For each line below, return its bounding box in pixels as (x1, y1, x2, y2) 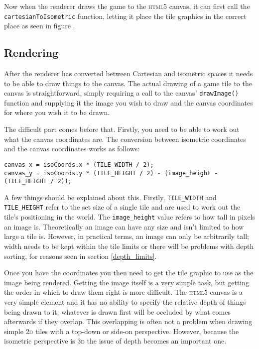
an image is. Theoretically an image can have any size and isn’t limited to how (4, 221, 244, 232)
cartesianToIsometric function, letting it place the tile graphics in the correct (4, 10, 247, 21)
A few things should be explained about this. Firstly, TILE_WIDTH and (4, 192, 217, 202)
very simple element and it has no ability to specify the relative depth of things (4, 296, 246, 307)
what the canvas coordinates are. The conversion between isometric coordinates (4, 133, 246, 144)
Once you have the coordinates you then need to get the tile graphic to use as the (4, 267, 254, 278)
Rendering (4, 45, 59, 60)
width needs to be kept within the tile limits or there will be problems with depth (4, 240, 254, 251)
